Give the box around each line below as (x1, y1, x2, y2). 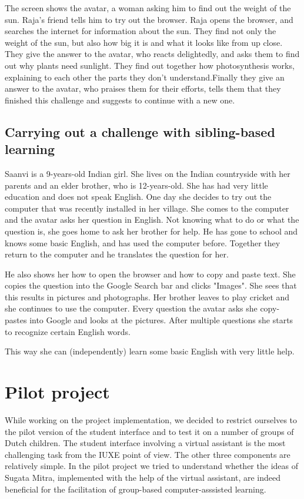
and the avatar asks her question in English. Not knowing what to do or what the (5, 213, 299, 226)
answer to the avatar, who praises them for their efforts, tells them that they (5, 82, 281, 95)
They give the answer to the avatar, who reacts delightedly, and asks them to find (5, 48, 300, 60)
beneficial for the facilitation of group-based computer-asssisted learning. (5, 483, 266, 495)
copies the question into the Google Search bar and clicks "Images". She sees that (5, 279, 297, 292)
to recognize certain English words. (5, 325, 131, 337)
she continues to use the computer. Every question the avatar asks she (5, 302, 258, 314)
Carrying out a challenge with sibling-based (5, 122, 275, 140)
